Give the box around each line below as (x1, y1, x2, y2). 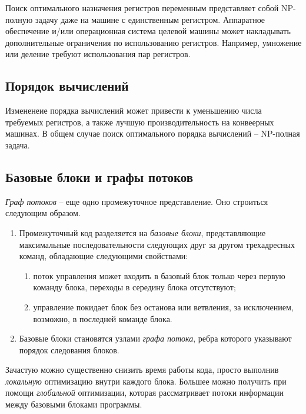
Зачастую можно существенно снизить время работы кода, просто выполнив (5, 363, 279, 376)
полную (5, 13, 33, 25)
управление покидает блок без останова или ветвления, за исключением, (33, 300, 294, 313)
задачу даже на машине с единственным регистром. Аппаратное (35, 13, 265, 25)
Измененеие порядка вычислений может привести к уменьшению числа (5, 104, 262, 117)
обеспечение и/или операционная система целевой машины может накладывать (5, 25, 291, 37)
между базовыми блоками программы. (5, 398, 142, 410)
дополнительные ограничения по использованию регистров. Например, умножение (5, 36, 302, 48)
